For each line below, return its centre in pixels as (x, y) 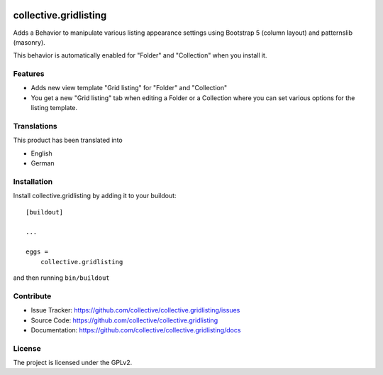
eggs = (37, 252)
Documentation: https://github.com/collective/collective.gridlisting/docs (136, 330)
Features (29, 74)
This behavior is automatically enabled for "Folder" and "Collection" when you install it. (140, 55)
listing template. (54, 108)
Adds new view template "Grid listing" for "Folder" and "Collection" (129, 88)
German (43, 163)
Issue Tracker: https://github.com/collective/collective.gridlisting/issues (135, 310)
